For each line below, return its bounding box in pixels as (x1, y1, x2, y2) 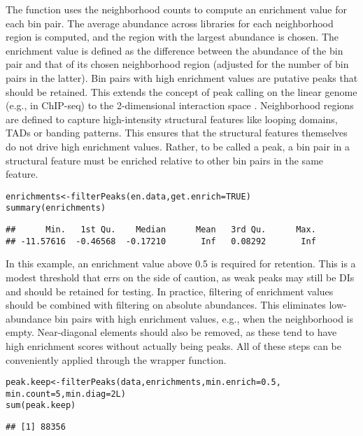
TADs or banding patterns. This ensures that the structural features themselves (6, 125, 348, 140)
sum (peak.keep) (6, 400, 76, 411)
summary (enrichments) (6, 203, 106, 213)
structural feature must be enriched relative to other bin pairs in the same (6, 153, 324, 167)
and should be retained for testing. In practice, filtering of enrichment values (6, 283, 334, 298)
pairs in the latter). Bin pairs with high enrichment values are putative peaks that (6, 70, 358, 85)
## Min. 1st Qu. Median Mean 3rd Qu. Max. (6, 225, 316, 235)
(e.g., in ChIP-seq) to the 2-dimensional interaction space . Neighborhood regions (6, 98, 354, 113)
